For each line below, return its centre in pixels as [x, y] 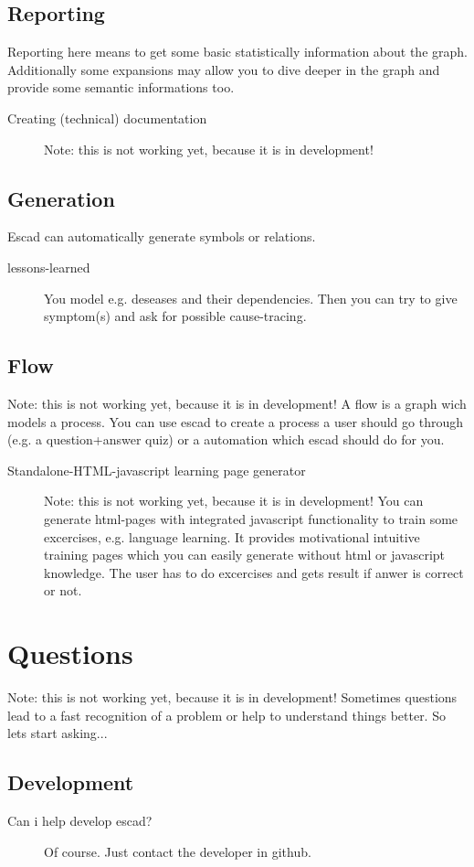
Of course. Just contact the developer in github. [178, 851]
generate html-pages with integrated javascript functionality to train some [251, 518]
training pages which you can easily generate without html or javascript [245, 555]
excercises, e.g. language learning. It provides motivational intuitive [232, 536]
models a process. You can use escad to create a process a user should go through [235, 421]
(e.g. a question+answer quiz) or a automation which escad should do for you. [226, 439]
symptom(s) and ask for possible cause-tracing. [175, 316]
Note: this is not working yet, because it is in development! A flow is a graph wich [237, 403]
